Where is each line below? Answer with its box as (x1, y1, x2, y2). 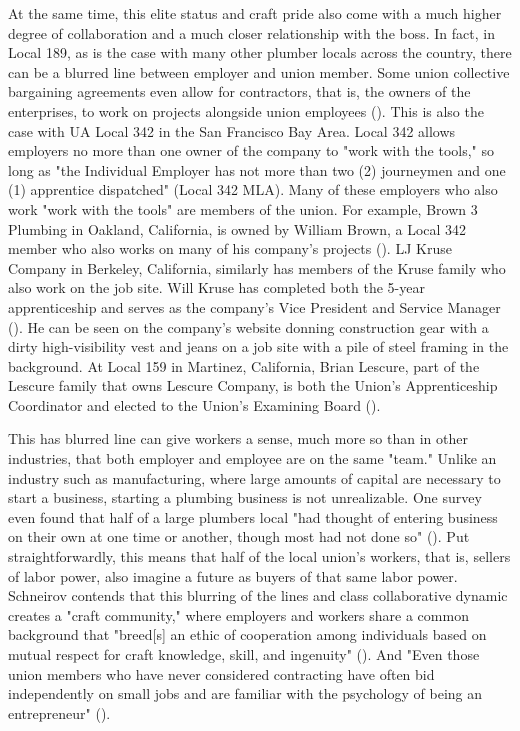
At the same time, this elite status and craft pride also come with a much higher (8, 3, 502, 23)
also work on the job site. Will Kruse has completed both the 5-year (8, 277, 425, 298)
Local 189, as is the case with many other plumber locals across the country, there (8, 42, 512, 63)
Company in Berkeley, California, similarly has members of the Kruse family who (8, 257, 506, 278)
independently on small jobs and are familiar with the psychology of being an (8, 683, 483, 704)
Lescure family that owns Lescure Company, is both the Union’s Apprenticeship (8, 375, 498, 396)
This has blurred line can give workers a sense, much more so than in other (8, 428, 468, 449)
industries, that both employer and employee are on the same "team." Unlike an (8, 448, 497, 469)
